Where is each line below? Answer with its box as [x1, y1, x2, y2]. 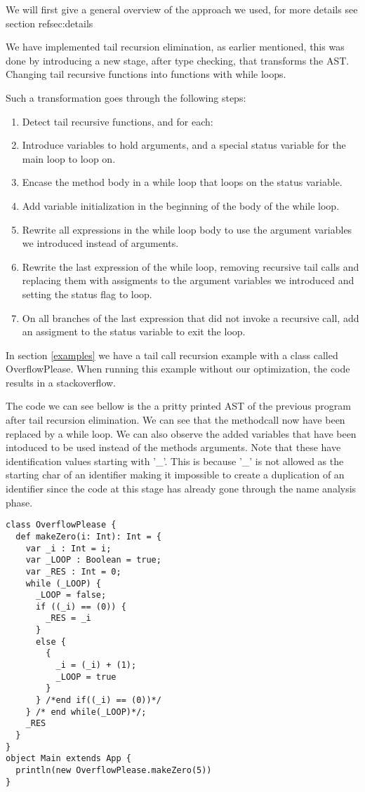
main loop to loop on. [22, 151, 116, 166]
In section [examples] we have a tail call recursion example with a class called [6, 347, 338, 362]
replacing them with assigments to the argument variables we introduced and [22, 273, 354, 288]
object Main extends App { [6, 753, 131, 764]
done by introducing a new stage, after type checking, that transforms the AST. [6, 53, 350, 67]
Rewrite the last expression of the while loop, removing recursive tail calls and [22, 259, 359, 274]
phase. [6, 495, 33, 509]
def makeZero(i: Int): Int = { [15, 531, 161, 542]
